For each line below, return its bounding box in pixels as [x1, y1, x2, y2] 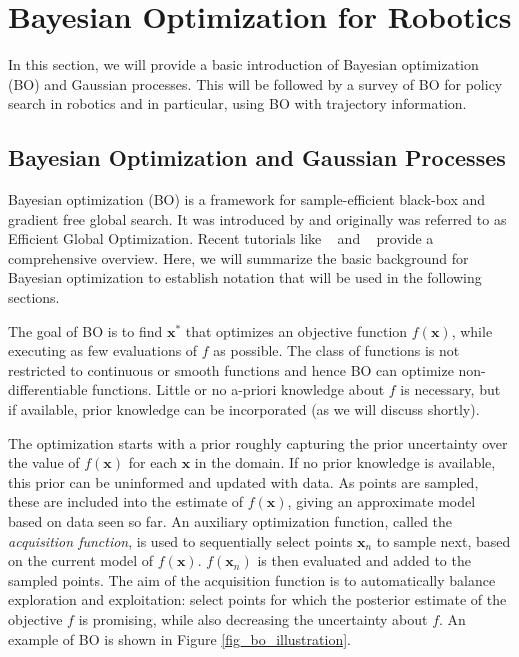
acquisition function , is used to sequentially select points [8, 530, 353, 551]
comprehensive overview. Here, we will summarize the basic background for [8, 247, 469, 268]
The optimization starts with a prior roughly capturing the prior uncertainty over [8, 432, 508, 453]
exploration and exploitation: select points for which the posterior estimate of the [8, 589, 507, 610]
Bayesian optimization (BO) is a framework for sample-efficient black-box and [8, 189, 486, 210]
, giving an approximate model [287, 491, 476, 512]
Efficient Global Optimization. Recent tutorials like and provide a [8, 228, 434, 249]
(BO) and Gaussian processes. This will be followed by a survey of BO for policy [8, 73, 503, 94]
